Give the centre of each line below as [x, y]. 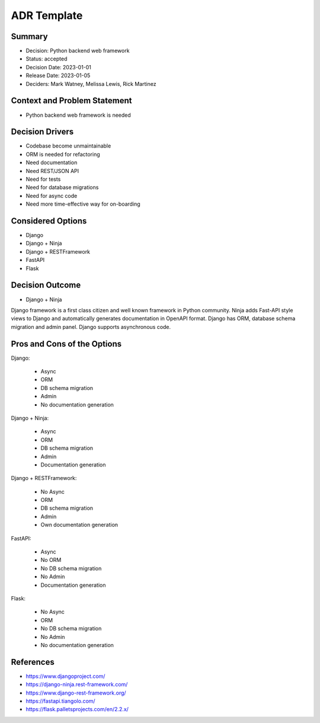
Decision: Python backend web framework [78, 51]
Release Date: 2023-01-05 [58, 76]
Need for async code [52, 196]
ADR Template [47, 15]
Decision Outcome [46, 285]
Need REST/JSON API [52, 171]
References [33, 662]
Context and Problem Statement [71, 101]
